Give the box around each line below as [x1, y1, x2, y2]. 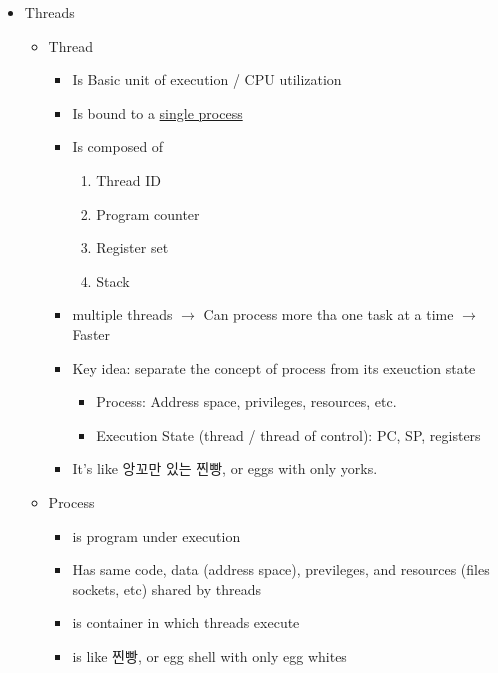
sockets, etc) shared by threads [72, 578, 261, 599]
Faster [72, 323, 111, 344]
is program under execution [72, 525, 241, 546]
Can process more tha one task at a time [203, 304, 454, 325]
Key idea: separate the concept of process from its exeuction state [72, 357, 476, 378]
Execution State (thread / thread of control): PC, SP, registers [96, 424, 481, 445]
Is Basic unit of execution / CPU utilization [72, 69, 342, 90]
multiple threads [72, 304, 173, 325]
